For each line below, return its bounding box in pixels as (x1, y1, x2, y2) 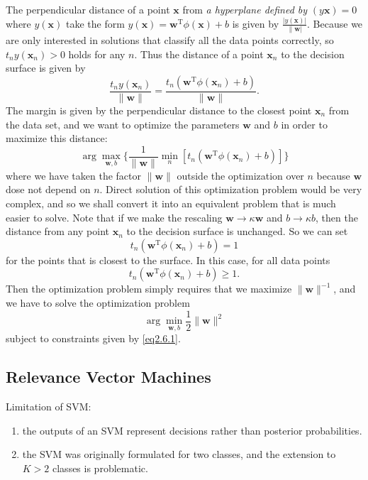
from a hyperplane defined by (182, 2, 308, 16)
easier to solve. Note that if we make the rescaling (6, 209, 223, 224)
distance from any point (6, 224, 109, 239)
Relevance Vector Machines (6, 366, 211, 388)
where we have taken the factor (6, 168, 141, 182)
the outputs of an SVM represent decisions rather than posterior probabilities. (22, 422, 362, 437)
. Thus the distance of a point (134, 46, 264, 61)
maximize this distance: (6, 131, 108, 146)
